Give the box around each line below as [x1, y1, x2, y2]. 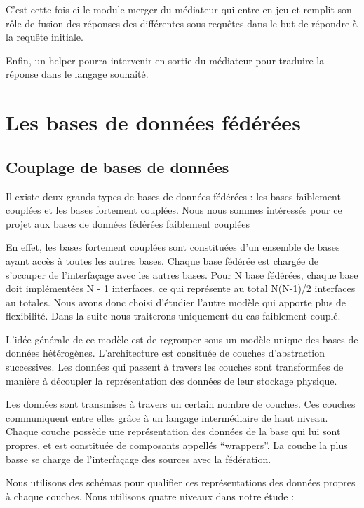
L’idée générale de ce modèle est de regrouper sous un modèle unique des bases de [6, 331, 358, 346]
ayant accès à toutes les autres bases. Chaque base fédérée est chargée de [6, 253, 318, 268]
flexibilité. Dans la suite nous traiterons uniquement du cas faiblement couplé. [6, 308, 341, 323]
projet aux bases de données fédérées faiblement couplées [6, 216, 250, 231]
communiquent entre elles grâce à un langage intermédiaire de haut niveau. [6, 410, 328, 425]
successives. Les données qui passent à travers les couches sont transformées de [6, 359, 344, 374]
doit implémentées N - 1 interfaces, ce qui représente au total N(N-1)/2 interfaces [6, 281, 356, 296]
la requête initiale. [6, 29, 83, 44]
